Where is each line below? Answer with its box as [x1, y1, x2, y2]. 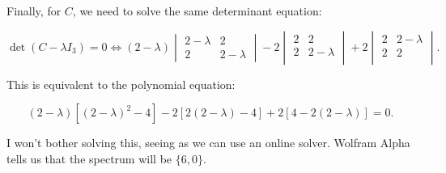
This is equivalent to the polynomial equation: [6, 75, 236, 92]
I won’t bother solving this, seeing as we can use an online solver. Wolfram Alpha [6, 134, 410, 151]
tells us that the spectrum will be [6, 150, 172, 167]
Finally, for [6, 2, 62, 19]
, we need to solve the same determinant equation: [72, 2, 322, 19]
